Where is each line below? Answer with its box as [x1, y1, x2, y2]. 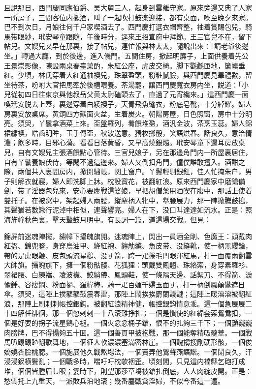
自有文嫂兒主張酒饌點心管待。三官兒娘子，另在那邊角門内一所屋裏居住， [17, 147, 252, 157]
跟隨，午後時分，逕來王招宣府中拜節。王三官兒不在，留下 [65, 31, 252, 41]
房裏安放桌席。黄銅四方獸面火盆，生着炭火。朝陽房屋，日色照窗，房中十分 [4, 108, 245, 119]
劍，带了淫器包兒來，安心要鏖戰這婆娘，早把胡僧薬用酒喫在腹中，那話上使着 [4, 185, 252, 196]
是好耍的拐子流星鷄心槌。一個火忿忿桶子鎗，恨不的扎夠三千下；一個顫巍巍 [10, 318, 252, 328]
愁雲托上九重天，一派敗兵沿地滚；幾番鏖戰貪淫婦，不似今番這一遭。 [4, 375, 224, 386]
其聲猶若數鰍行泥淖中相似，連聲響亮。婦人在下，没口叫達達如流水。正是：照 [4, 205, 252, 215]
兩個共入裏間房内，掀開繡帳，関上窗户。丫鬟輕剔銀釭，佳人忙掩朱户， [17, 166, 245, 177]
